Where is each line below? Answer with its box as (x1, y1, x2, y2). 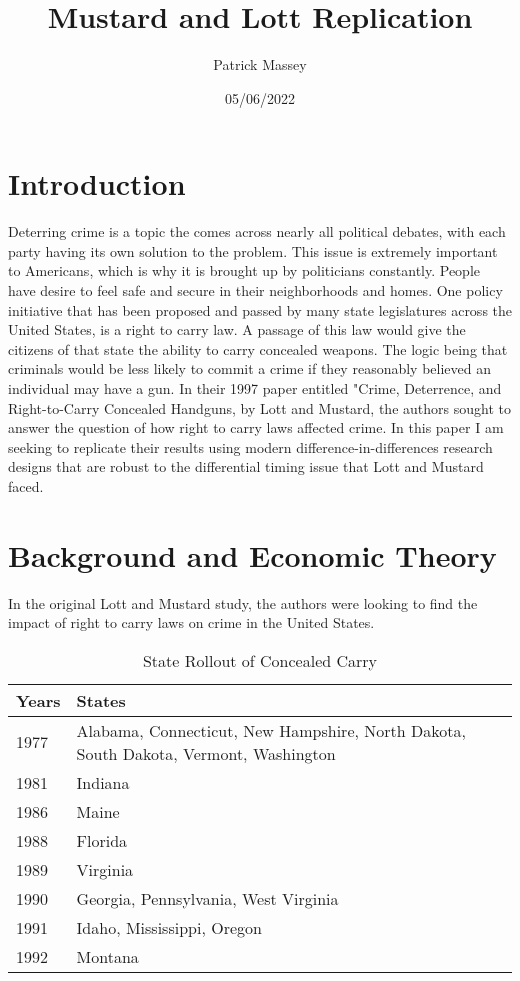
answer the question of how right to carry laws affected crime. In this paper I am (8, 417, 504, 438)
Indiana (76, 770, 130, 794)
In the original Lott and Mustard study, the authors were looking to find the (8, 592, 478, 613)
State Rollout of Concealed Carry (142, 648, 378, 672)
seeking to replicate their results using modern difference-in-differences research (8, 436, 493, 457)
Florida (76, 828, 128, 852)
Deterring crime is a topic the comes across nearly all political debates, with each (8, 221, 506, 242)
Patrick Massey (213, 54, 307, 75)
